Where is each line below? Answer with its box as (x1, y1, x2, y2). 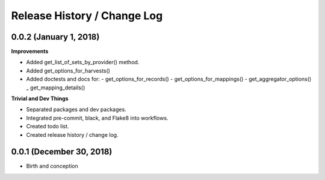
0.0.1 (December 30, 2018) (11, 147, 113, 157)
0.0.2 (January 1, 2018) (11, 32, 100, 42)
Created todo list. (26, 123, 69, 130)
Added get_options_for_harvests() (26, 67, 111, 74)
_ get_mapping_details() (26, 84, 85, 91)
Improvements (11, 48, 49, 55)
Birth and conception (26, 163, 78, 170)
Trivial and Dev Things (11, 95, 69, 102)
